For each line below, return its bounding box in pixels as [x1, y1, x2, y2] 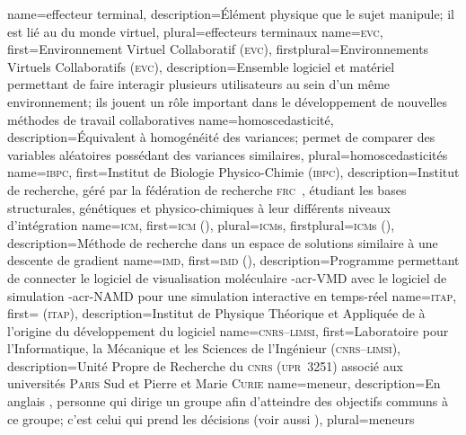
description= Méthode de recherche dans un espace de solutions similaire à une [7, 233, 438, 252]
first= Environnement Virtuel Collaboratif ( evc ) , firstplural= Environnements [7, 40, 429, 58]
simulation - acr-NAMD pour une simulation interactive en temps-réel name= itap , [7, 286, 457, 305]
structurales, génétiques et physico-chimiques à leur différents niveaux [7, 198, 391, 217]
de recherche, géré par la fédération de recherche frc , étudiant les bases [7, 180, 407, 199]
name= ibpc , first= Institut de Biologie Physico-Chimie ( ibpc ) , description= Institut [7, 163, 460, 182]
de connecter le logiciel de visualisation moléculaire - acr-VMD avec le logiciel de [7, 268, 447, 287]
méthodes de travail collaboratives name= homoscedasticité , [7, 110, 334, 129]
